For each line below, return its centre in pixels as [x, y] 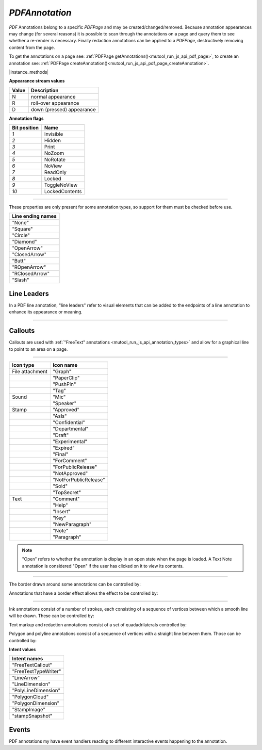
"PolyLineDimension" [36, 690]
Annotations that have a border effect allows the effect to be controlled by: [83, 593]
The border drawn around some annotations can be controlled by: [75, 584]
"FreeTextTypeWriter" [36, 671]
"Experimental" [70, 441]
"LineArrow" [26, 678]
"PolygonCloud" [30, 697]
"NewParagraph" [72, 524]
